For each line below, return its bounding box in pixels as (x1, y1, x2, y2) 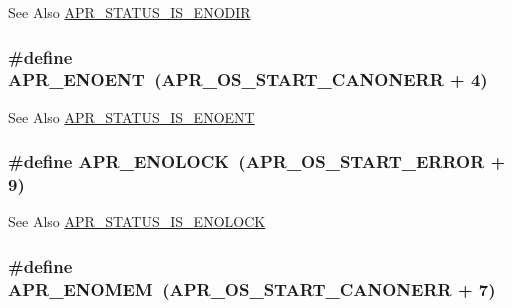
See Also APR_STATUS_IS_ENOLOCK (8, 211, 266, 232)
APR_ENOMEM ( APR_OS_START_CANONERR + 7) (8, 276, 496, 301)
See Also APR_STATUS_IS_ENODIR (8, 2, 251, 22)
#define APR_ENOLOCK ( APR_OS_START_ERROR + (8, 149, 506, 174)
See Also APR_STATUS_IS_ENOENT (8, 106, 255, 127)
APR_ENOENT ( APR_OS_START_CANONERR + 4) (8, 67, 488, 92)
